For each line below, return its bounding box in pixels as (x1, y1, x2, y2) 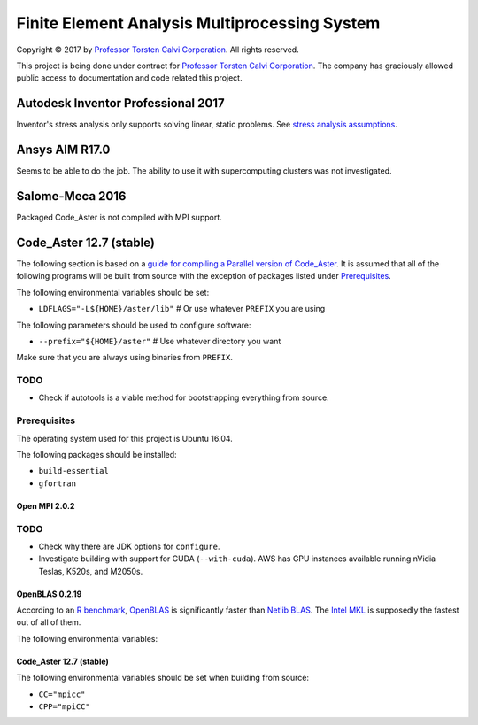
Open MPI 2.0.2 (16, 500, 75, 511)
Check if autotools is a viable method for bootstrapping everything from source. (38, 392, 329, 403)
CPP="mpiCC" (38, 702, 90, 712)
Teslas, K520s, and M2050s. (38, 566, 143, 576)
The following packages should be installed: (16, 449, 177, 459)
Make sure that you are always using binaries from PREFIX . (16, 352, 234, 363)
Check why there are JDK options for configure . (38, 541, 220, 551)
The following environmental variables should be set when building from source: (16, 673, 310, 683)
